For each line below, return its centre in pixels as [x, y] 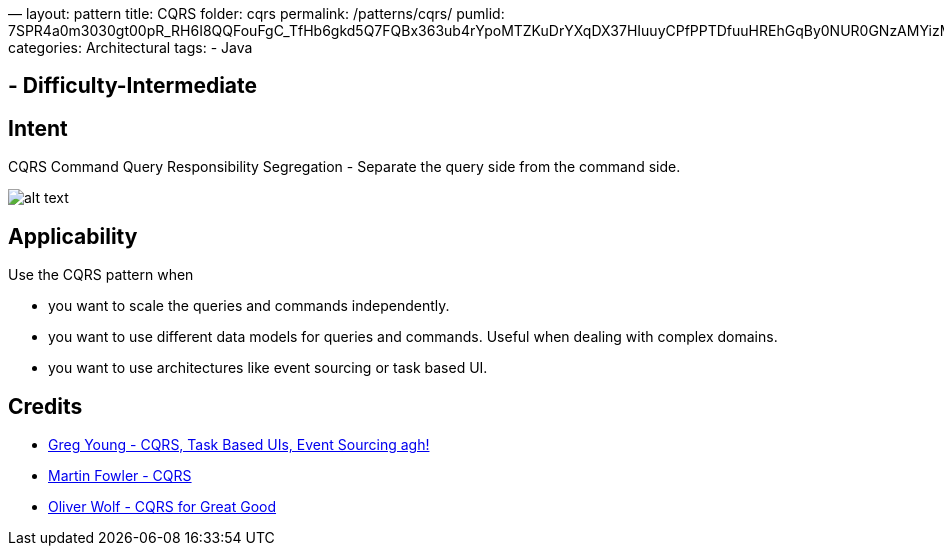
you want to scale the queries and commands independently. [249, 306]
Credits [45, 406]
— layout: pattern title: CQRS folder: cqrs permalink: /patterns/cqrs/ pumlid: [256, 13]
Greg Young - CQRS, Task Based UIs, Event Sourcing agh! [239, 444]
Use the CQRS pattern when [101, 275]
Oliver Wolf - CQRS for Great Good [162, 506]
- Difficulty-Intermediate [133, 86]
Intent [38, 128]
